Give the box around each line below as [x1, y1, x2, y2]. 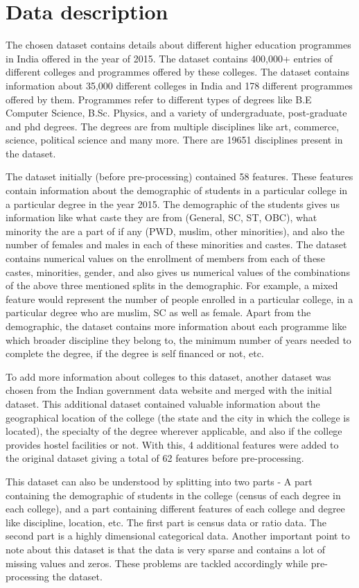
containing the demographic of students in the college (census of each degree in [6, 487, 341, 502]
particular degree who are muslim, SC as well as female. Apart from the [6, 305, 311, 320]
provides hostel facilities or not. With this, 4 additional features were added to [6, 437, 339, 451]
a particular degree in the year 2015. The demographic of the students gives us [6, 196, 340, 211]
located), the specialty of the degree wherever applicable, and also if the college [6, 424, 342, 438]
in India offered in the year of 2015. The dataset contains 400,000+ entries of [6, 51, 333, 65]
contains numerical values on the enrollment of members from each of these [6, 251, 325, 266]
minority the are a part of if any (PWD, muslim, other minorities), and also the [6, 223, 344, 238]
